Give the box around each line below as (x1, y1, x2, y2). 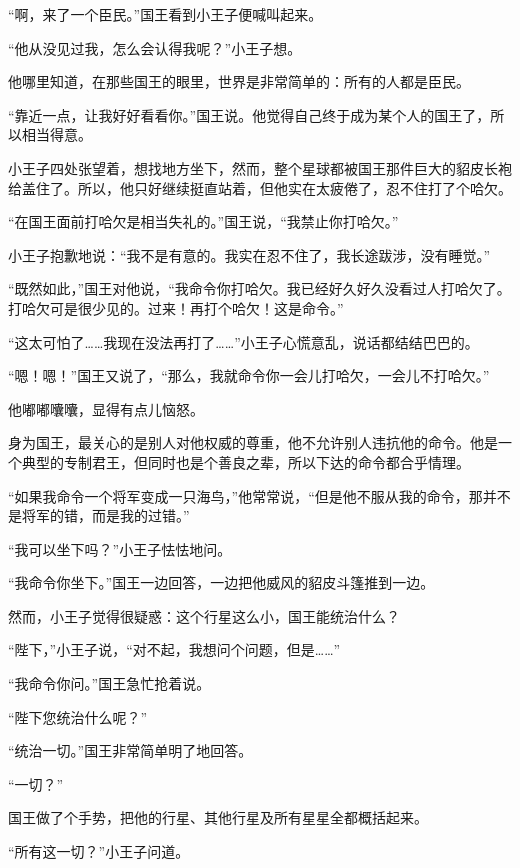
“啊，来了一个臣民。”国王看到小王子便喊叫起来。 (8, 4, 323, 24)
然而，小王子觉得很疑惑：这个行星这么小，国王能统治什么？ (8, 605, 400, 626)
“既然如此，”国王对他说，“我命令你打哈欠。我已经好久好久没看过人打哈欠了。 (8, 278, 511, 299)
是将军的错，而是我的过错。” (8, 505, 190, 526)
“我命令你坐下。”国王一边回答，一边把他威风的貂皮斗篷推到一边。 (8, 572, 435, 593)
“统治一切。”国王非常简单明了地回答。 (8, 740, 253, 761)
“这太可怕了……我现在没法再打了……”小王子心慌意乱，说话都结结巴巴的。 (8, 331, 479, 352)
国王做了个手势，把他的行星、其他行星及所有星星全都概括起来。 (8, 807, 428, 828)
